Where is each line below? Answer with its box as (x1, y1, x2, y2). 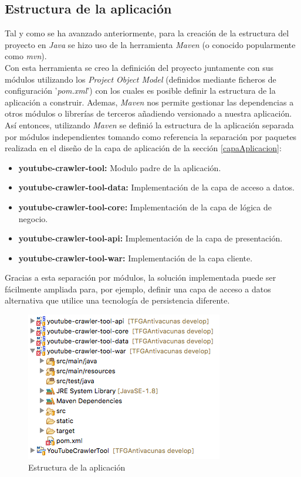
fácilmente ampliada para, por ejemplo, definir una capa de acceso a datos (5, 282, 271, 295)
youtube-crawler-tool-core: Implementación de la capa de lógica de (18, 200, 272, 213)
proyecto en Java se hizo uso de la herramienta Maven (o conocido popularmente (5, 38, 296, 50)
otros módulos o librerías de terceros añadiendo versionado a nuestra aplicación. (5, 107, 292, 120)
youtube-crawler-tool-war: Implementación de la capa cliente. (18, 251, 253, 264)
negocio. (18, 212, 48, 224)
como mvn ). (5, 50, 47, 62)
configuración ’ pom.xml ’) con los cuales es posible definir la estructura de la (5, 84, 276, 97)
